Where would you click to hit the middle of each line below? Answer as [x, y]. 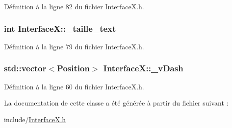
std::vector [25, 68]
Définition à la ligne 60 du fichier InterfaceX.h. [74, 86]
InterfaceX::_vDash [143, 68]
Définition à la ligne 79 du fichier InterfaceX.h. [74, 46]
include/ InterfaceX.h [35, 119]
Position [73, 68]
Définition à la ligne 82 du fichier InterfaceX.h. [74, 6]
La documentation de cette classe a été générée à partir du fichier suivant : [116, 103]
